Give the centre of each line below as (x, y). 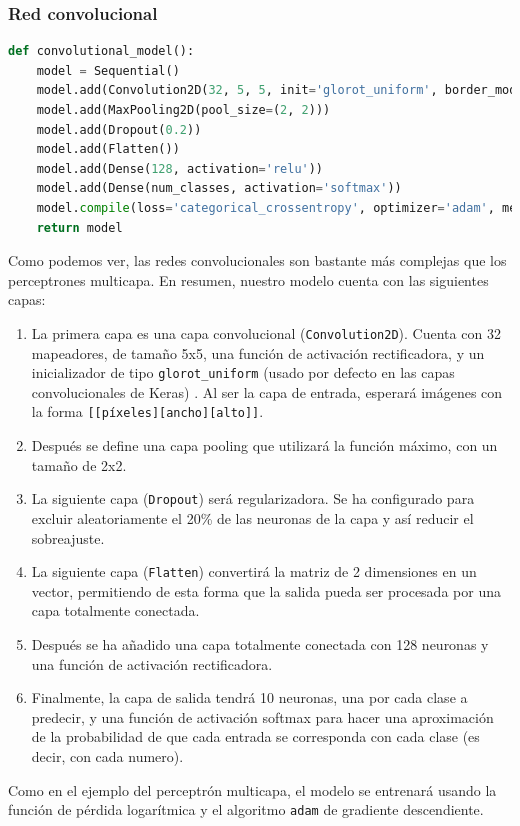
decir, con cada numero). (107, 755)
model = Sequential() (108, 70)
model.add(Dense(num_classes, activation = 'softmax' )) (219, 188)
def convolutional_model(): (101, 51)
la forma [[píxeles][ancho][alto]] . (147, 411)
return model (79, 227)
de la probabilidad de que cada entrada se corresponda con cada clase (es (255, 736)
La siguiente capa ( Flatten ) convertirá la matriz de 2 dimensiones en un (254, 571)
